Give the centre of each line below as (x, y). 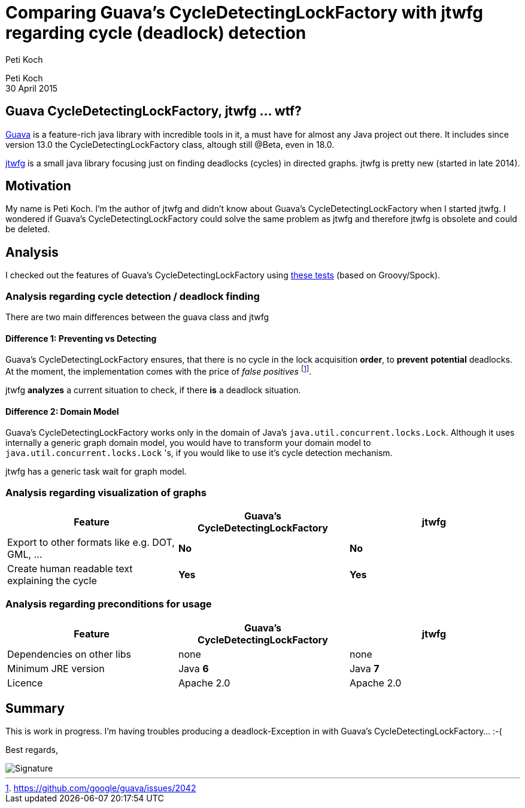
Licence (25, 683)
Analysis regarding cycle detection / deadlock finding (133, 296)
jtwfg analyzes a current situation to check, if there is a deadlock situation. (153, 390)
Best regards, (32, 750)
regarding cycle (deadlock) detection (156, 33)
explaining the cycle (52, 580)
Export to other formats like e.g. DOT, (91, 542)
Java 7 (364, 668)
